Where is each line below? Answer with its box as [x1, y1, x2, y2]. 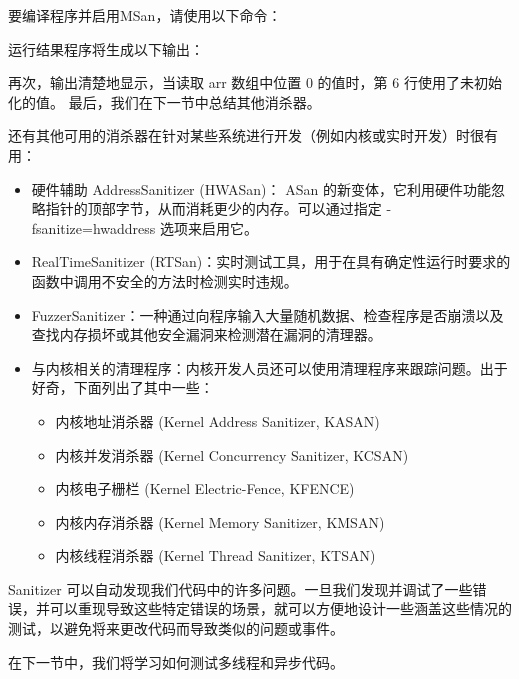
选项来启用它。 [160, 217, 259, 238]
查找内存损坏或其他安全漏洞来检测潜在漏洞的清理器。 [31, 324, 382, 345]
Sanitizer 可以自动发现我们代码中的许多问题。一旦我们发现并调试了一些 [8, 578, 473, 599]
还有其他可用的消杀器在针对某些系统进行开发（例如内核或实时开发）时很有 [8, 125, 498, 146]
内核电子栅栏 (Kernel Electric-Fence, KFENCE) [55, 478, 355, 499]
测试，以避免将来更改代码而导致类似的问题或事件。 [8, 618, 344, 639]
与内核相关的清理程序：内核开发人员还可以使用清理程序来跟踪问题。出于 [31, 357, 508, 378]
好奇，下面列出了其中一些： [31, 377, 214, 398]
